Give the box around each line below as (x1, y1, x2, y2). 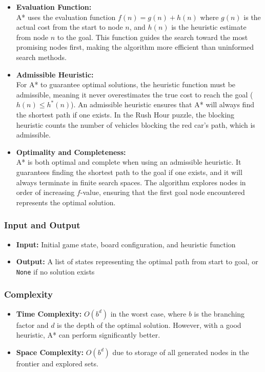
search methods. (16, 51, 67, 62)
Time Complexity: (16, 308, 82, 319)
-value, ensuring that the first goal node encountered (80, 187, 245, 198)
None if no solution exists (16, 266, 95, 277)
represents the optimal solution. (16, 197, 116, 207)
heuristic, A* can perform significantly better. (16, 329, 160, 340)
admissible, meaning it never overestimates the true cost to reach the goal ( (16, 89, 253, 100)
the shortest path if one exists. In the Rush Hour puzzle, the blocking (16, 109, 235, 120)
